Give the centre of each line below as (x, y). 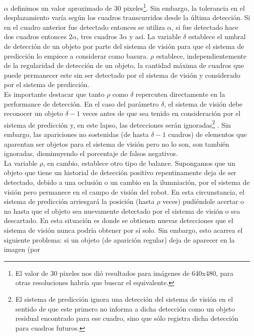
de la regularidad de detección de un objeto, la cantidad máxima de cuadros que (124, 65)
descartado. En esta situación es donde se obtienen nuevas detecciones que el (119, 220)
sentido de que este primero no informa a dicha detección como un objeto (125, 308)
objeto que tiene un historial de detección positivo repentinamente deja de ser (120, 172)
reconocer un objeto (34, 113)
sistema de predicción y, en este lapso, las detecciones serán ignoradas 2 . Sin (117, 124)
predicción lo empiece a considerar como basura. (76, 56)
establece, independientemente (201, 56)
